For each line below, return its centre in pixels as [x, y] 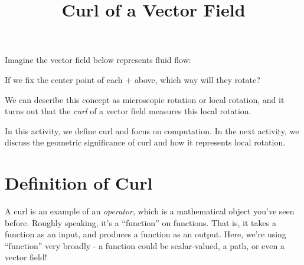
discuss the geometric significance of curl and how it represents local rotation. [145, 142]
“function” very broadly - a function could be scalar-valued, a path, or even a [145, 245]
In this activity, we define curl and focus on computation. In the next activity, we [152, 130]
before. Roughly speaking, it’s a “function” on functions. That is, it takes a [140, 222]
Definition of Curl [79, 183]
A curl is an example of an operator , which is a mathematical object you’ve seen [150, 211]
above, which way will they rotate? [197, 79]
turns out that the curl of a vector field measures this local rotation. [128, 111]
